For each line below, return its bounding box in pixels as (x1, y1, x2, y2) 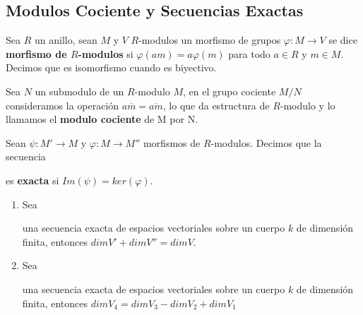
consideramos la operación (6, 97, 119, 112)
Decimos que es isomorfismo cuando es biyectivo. (6, 60, 217, 75)
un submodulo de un (35, 83, 124, 98)
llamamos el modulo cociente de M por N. (6, 112, 198, 126)
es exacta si (6, 172, 59, 187)
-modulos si (78, 46, 133, 61)
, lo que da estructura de (162, 97, 270, 112)
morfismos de (143, 135, 201, 150)
